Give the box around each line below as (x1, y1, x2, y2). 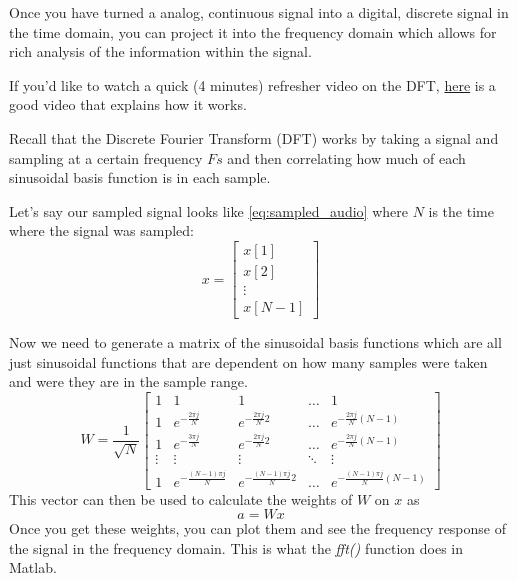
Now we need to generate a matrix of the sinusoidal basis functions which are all (9, 332, 502, 353)
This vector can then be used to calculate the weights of (9, 488, 353, 509)
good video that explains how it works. (9, 94, 247, 115)
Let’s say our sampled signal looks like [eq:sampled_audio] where (9, 200, 408, 221)
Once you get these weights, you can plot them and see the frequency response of (9, 518, 507, 539)
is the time (428, 200, 494, 221)
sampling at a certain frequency (9, 147, 203, 168)
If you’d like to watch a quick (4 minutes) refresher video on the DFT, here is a (9, 74, 496, 95)
